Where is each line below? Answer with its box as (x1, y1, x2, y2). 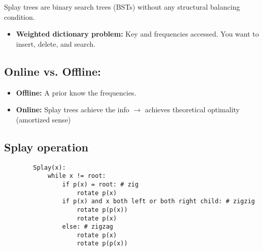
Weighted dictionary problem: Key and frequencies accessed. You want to (16, 28, 259, 39)
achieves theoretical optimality (145, 104, 240, 115)
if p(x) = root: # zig (62, 180, 139, 188)
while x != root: (47, 172, 106, 180)
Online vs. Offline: (4, 63, 101, 79)
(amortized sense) (16, 114, 71, 124)
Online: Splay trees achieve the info (16, 104, 129, 115)
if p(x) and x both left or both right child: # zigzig (62, 198, 255, 205)
